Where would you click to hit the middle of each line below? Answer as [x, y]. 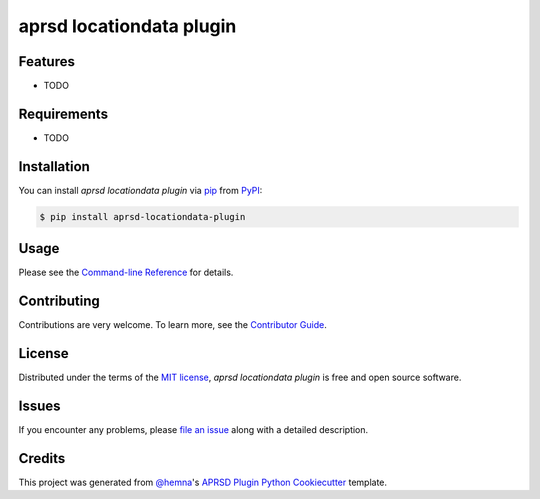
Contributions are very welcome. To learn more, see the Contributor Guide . [172, 325]
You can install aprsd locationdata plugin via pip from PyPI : [140, 190]
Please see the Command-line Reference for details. [126, 272]
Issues [39, 405]
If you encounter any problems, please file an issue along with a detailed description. [193, 430]
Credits [42, 458]
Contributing [59, 301]
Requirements [63, 113]
